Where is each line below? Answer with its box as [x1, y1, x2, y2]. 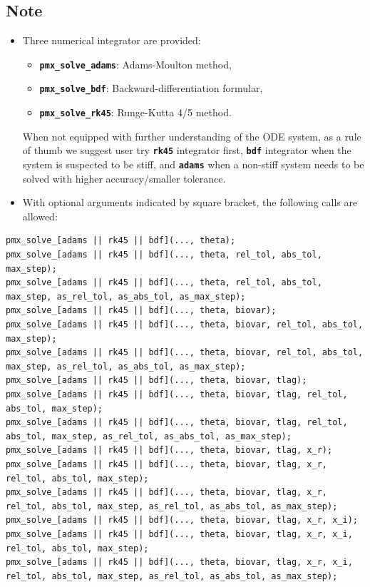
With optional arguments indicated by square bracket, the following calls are [22, 195, 358, 210]
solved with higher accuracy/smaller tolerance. [22, 170, 226, 185]
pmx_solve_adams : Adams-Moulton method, [39, 56, 232, 71]
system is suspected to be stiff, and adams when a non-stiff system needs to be [22, 157, 364, 172]
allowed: [22, 208, 58, 223]
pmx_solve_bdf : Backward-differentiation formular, [39, 81, 263, 96]
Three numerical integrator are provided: [22, 33, 201, 48]
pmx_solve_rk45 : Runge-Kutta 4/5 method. [39, 105, 232, 120]
